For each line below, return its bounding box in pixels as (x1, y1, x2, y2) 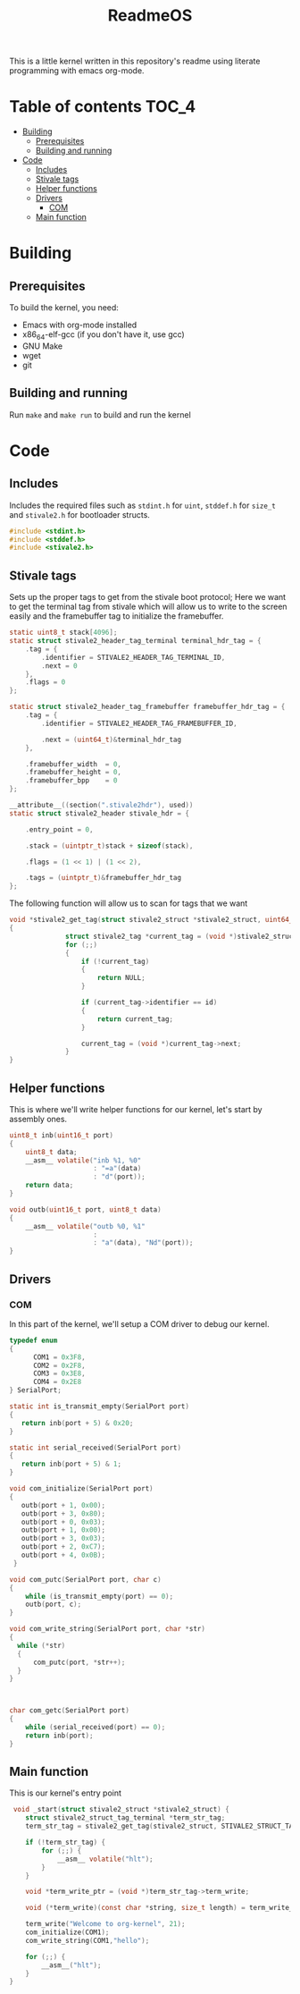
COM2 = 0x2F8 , (32, 1361, 87, 1370)
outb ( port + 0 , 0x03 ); (21, 1517, 105, 1526)
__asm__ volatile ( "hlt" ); (56, 1855, 154, 1863)
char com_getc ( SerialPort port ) (9, 1706, 129, 1715)
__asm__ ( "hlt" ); (41, 1960, 102, 1970)
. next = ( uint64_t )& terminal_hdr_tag (41, 735, 181, 744)
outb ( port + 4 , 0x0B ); (21, 1550, 105, 1560)
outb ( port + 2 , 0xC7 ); (21, 1542, 105, 1551)
